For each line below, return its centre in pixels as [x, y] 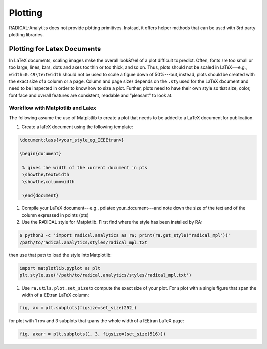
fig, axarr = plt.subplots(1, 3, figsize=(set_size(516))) [92, 334]
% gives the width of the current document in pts [85, 168]
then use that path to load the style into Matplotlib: [61, 255]
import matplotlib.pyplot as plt [60, 268]
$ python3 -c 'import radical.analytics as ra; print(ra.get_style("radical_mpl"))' [125, 235]
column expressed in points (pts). [56, 215]
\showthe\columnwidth [48, 181]
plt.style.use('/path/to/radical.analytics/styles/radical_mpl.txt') [106, 275]
